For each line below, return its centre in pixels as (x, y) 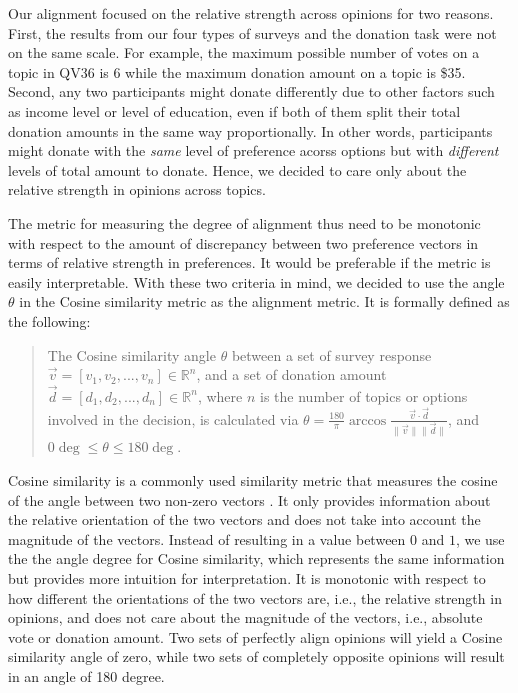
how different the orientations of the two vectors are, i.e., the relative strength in (255, 597)
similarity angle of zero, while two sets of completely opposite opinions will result (256, 656)
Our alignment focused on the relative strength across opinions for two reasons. (251, 13)
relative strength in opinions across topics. (137, 189)
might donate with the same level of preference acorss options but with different (253, 150)
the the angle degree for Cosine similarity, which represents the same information (256, 558)
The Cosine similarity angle (131, 354)
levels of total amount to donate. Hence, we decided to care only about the (237, 169)
